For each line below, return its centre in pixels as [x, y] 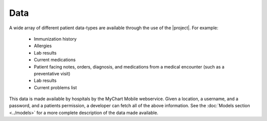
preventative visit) [52, 73]
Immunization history [55, 39]
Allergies [43, 46]
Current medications [55, 60]
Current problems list [55, 87]
